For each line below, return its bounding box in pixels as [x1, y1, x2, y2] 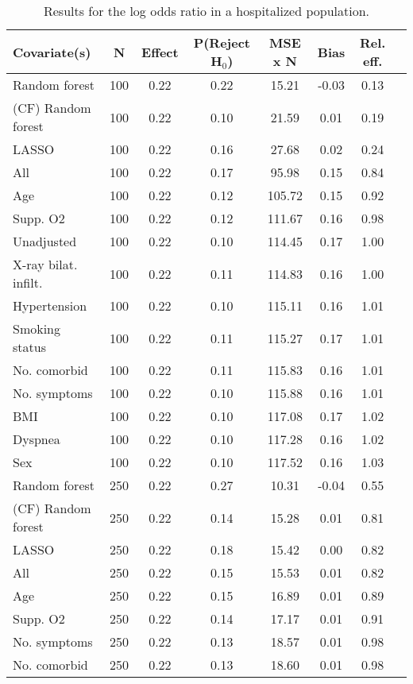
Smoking [13, 319, 61, 338]
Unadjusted [13, 232, 77, 250]
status [13, 338, 46, 356]
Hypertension [13, 296, 87, 315]
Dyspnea [13, 430, 60, 448]
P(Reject [193, 33, 250, 52]
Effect [141, 42, 179, 61]
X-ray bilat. [13, 255, 78, 273]
